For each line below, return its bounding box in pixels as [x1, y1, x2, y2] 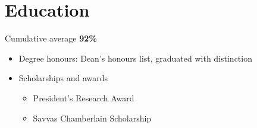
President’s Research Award [33, 91, 134, 104]
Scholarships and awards [18, 72, 108, 84]
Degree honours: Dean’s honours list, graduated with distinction [18, 52, 252, 64]
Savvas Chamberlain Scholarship [33, 111, 152, 124]
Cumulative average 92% [5, 32, 97, 44]
